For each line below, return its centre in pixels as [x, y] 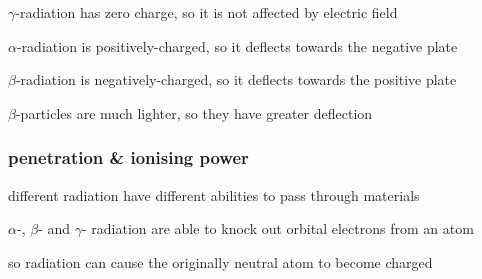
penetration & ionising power [128, 157]
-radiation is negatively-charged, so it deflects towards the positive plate [236, 79]
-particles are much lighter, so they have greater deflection [194, 112]
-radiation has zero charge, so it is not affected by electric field [206, 12]
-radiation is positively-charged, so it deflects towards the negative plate [237, 45]
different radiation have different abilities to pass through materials [214, 194]
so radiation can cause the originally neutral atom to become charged [220, 261]
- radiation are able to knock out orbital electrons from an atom [277, 228]
